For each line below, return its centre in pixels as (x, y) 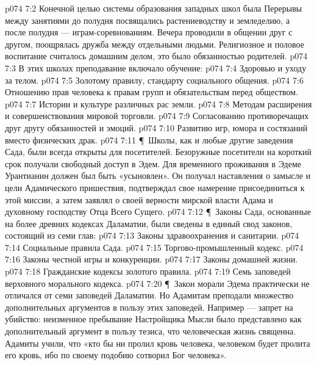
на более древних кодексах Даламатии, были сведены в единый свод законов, (149, 223)
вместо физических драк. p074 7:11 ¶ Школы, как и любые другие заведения (149, 139)
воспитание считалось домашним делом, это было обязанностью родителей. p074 (156, 56)
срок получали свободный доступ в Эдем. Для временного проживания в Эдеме (153, 163)
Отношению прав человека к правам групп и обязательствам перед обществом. (152, 92)
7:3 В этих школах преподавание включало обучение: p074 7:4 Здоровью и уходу (156, 67)
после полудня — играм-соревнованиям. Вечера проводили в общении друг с (149, 32)
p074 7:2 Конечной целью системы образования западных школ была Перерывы (154, 8)
